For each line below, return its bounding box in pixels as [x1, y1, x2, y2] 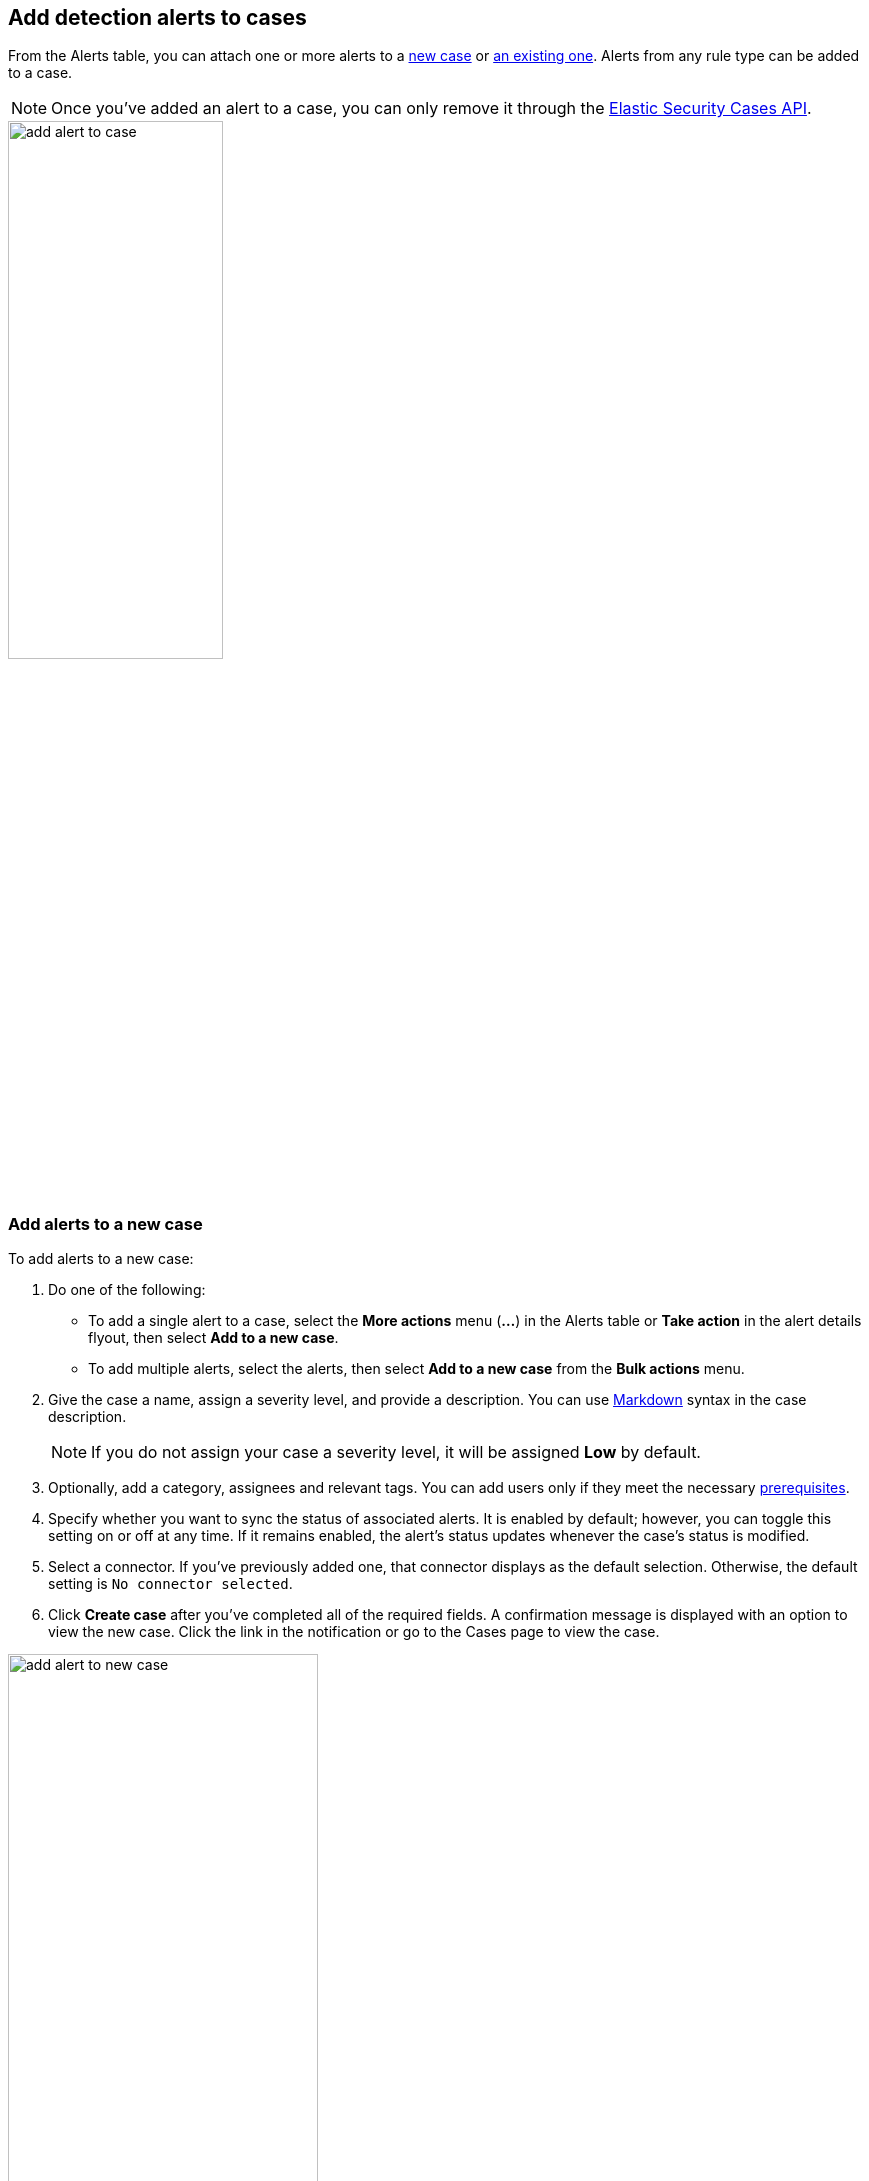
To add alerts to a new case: [8, 1250, 194, 1268]
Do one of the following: [48, 1281, 206, 1299]
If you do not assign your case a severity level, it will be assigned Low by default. [91, 1442, 701, 1463]
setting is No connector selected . [48, 1575, 293, 1593]
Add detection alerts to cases [8, 5, 307, 30]
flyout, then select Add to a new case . [88, 1329, 339, 1347]
